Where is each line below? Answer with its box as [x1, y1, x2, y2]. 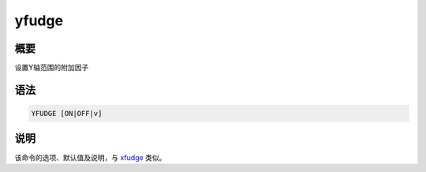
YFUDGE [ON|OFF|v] [31, 109, 103, 118]
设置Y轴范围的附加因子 [14, 63, 89, 73]
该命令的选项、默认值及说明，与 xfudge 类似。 [14, 152, 166, 162]
